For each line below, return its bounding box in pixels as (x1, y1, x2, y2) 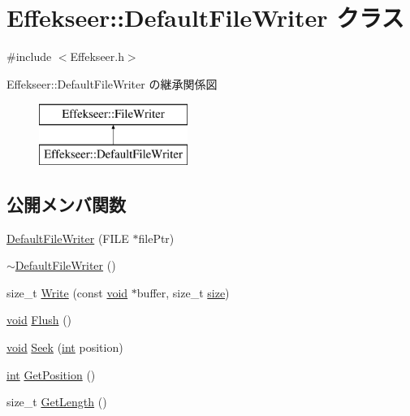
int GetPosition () (6, 366, 96, 383)
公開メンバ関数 (6, 191, 126, 216)
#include (6, 48, 52, 65)
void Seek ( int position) (6, 339, 123, 356)
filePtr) (138, 229, 175, 246)
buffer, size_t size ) (136, 284, 230, 301)
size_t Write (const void (6, 284, 128, 301)
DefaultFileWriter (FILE (6, 229, 129, 246)
